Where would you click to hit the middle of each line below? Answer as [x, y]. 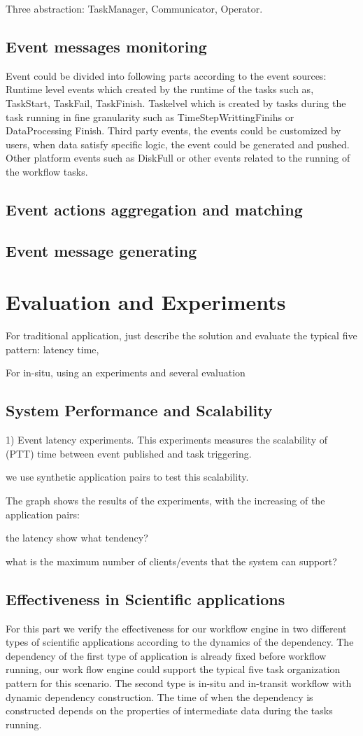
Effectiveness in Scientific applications [145, 599]
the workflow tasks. [47, 171]
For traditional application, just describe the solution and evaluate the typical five [181, 335]
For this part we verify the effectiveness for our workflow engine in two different [176, 628]
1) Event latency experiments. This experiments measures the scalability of [167, 440]
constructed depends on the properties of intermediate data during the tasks [169, 710]
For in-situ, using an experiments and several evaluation [126, 373]
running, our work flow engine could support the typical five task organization [173, 669]
